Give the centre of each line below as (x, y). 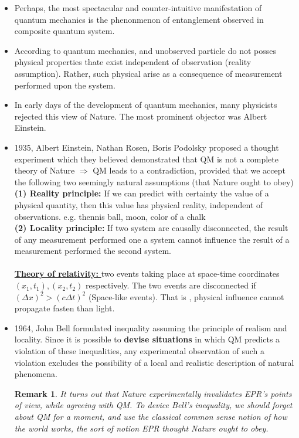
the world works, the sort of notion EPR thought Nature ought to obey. (141, 428)
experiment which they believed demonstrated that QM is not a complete (146, 159)
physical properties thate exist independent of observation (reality (133, 62)
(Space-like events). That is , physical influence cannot (186, 296)
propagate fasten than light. (64, 308)
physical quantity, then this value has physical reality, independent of (139, 204)
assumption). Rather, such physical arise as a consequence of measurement (148, 73)
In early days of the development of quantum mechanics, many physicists (146, 105)
